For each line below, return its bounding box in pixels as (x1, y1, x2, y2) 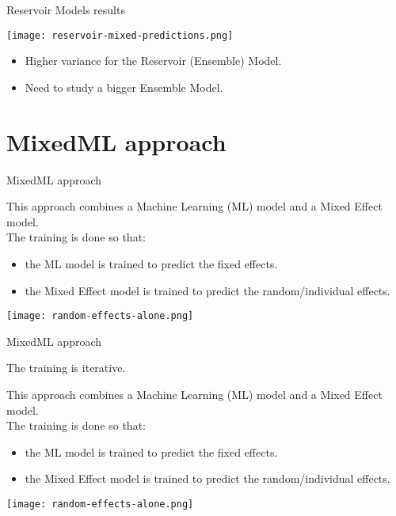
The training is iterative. (6, 359, 126, 376)
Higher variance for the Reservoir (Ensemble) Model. (25, 52, 282, 69)
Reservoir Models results (6, 2, 125, 17)
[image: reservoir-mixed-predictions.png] (6, 29, 234, 41)
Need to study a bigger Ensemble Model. (25, 78, 223, 95)
